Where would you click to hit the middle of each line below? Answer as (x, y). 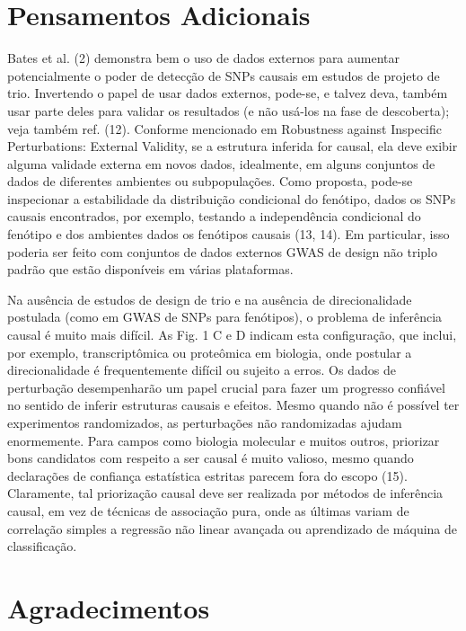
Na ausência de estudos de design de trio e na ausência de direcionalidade (210, 299)
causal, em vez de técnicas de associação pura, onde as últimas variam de (208, 510)
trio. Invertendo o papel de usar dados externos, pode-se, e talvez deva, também (228, 93)
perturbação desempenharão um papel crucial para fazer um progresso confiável (226, 387)
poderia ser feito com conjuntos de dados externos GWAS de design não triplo (222, 251)
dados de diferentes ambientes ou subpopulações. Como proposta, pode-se (210, 181)
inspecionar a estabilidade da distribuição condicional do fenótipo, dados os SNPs (232, 198)
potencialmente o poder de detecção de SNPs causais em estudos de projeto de (224, 75)
